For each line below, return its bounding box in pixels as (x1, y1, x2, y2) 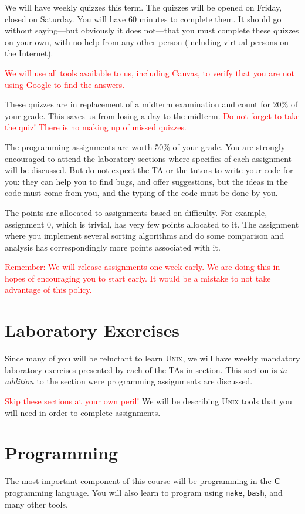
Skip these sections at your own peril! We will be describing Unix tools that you (5, 394, 292, 407)
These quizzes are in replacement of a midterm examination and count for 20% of (5, 98, 298, 110)
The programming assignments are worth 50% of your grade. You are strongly (5, 140, 286, 153)
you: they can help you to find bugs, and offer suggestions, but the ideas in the (5, 175, 288, 187)
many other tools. (5, 498, 68, 510)
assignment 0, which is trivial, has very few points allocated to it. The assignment (5, 218, 299, 230)
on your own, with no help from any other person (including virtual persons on (5, 35, 289, 48)
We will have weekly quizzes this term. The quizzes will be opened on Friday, (5, 1, 282, 13)
